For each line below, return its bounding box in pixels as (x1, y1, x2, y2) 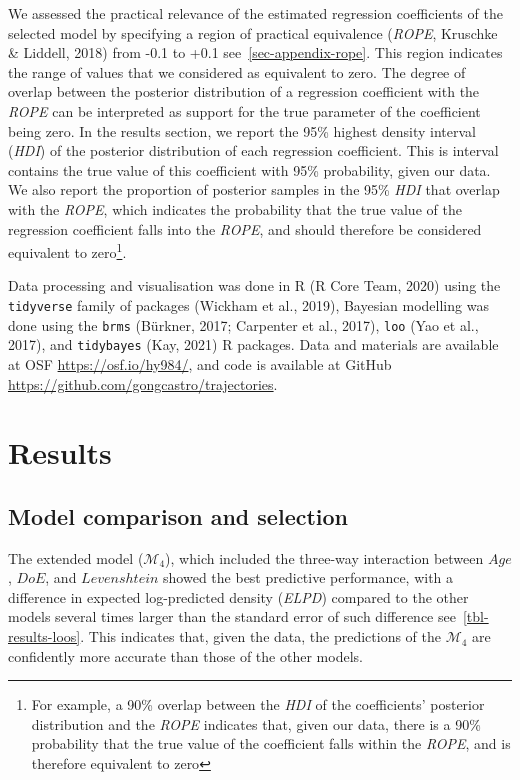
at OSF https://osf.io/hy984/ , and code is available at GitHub (8, 353, 392, 374)
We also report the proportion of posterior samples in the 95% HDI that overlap (8, 179, 500, 200)
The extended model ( (8, 547, 144, 568)
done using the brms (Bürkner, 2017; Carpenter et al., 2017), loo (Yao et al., (8, 314, 479, 335)
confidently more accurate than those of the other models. (8, 645, 363, 666)
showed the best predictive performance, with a (163, 567, 454, 588)
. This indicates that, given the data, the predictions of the (80, 626, 441, 647)
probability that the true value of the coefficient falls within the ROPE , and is (31, 733, 511, 754)
